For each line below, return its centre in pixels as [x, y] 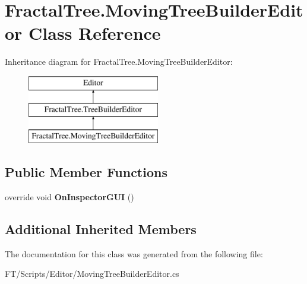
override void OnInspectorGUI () [69, 197]
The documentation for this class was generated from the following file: [134, 253]
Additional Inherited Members [101, 229]
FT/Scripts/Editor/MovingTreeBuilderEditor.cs [92, 274]
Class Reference [95, 33]
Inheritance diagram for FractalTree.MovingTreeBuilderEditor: [119, 61]
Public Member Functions [86, 172]
